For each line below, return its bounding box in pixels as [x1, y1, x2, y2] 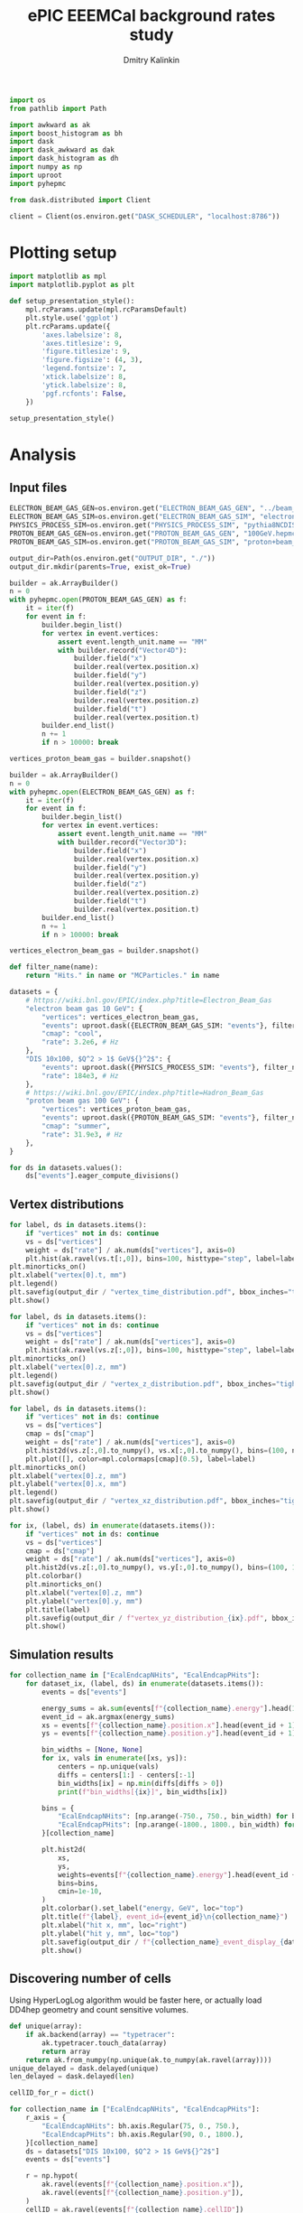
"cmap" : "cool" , [41, 1029, 103, 1038]
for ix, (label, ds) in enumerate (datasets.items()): [9, 1520, 216, 1530]
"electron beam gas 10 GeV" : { [25, 1004, 143, 1013]
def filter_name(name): [9, 962, 99, 972]
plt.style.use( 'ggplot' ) [25, 313, 119, 322]
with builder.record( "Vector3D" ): [57, 837, 188, 847]
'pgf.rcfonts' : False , [41, 389, 127, 398]
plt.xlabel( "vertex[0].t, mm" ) [9, 1270, 127, 1280]
